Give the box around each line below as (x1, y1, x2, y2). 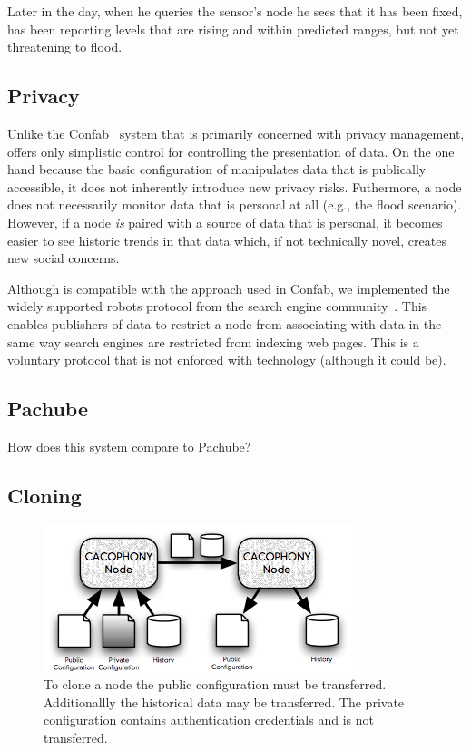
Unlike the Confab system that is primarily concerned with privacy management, (7, 123, 465, 142)
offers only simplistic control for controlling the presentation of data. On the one (7, 141, 455, 161)
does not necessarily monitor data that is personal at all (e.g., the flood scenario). (7, 195, 462, 214)
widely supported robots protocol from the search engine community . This (7, 297, 427, 316)
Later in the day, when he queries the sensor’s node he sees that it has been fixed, (7, 2, 463, 20)
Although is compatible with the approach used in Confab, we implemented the (7, 278, 450, 297)
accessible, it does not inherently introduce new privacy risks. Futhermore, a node (7, 177, 462, 196)
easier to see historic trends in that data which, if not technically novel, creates (7, 230, 446, 249)
